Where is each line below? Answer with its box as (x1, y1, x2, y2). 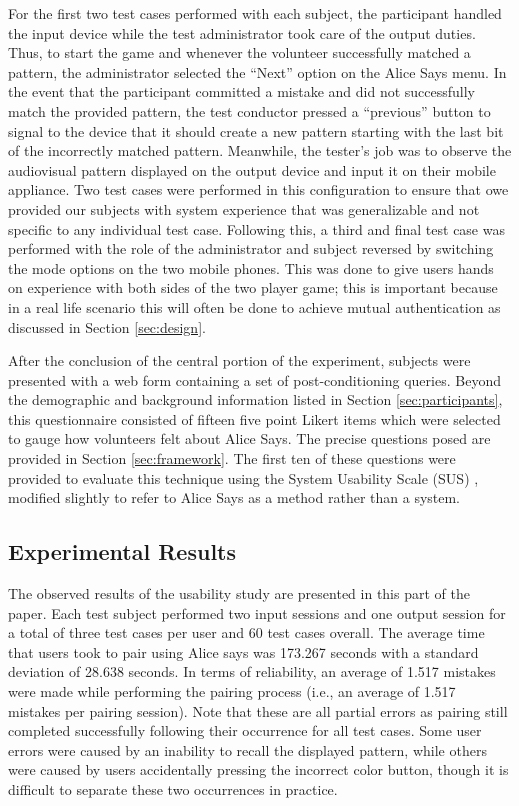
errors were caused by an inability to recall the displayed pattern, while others (8, 739, 487, 760)
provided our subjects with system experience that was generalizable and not (8, 198, 480, 219)
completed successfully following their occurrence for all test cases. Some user (8, 720, 482, 741)
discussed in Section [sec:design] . (8, 316, 206, 337)
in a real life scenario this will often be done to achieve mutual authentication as (8, 296, 501, 317)
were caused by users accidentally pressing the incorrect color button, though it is (8, 759, 509, 780)
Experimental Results (8, 536, 236, 567)
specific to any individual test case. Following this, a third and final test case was (8, 218, 505, 239)
